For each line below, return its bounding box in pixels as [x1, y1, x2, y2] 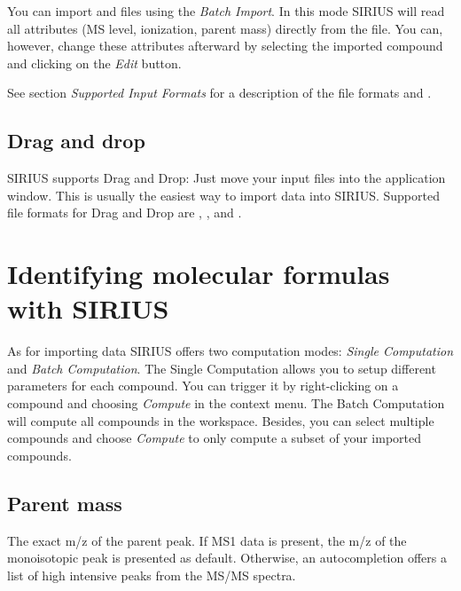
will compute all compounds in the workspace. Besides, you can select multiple [7, 411, 434, 429]
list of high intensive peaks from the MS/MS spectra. [7, 565, 296, 584]
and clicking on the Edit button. [7, 53, 182, 72]
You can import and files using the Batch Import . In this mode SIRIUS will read [7, 2, 445, 20]
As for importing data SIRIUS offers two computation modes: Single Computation [7, 342, 454, 360]
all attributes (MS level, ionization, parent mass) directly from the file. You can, [7, 19, 443, 37]
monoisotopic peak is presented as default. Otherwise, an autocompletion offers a [7, 548, 448, 567]
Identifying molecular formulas [7, 256, 390, 292]
